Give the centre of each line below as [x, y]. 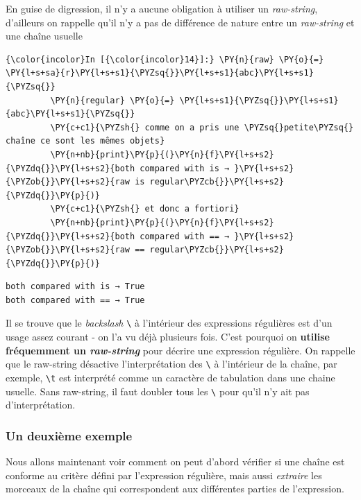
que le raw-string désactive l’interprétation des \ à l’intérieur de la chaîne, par [171, 364]
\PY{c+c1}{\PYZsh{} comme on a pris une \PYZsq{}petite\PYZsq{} [202, 127]
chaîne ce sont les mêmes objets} [85, 141]
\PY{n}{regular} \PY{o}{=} [112, 100]
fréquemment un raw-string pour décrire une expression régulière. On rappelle [180, 350]
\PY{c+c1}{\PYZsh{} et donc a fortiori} [145, 209]
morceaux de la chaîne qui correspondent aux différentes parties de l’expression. [175, 489]
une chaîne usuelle [44, 36]
